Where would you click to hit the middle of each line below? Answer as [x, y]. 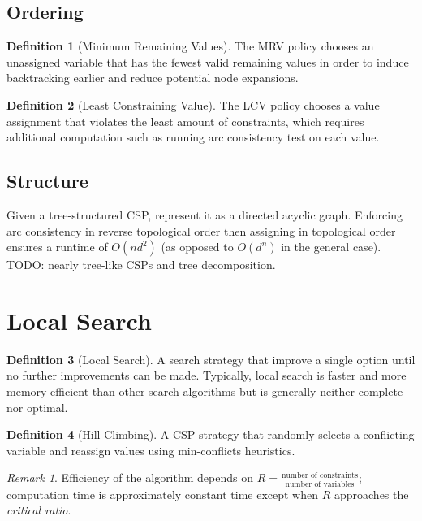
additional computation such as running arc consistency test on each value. [193, 137]
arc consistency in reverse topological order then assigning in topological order [201, 230]
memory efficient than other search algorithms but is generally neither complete [205, 391]
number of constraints [319, 475]
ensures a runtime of [57, 247]
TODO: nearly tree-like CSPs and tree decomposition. [141, 265]
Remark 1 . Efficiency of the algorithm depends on [130, 478]
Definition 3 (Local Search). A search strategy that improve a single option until [211, 359]
